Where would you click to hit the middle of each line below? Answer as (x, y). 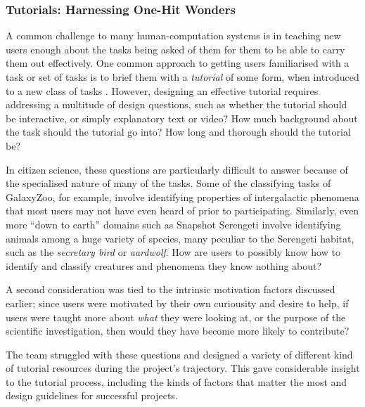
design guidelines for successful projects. (92, 395)
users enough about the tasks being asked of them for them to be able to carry (175, 49)
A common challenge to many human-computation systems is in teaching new (173, 35)
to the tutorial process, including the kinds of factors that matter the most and (177, 381)
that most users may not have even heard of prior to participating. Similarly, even (182, 211)
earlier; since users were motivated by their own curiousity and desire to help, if (177, 303)
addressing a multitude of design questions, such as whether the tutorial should (177, 104)
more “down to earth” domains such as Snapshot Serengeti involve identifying (173, 224)
